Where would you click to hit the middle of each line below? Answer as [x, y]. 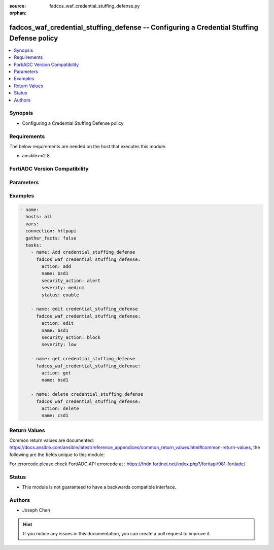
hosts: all [39, 217]
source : [18, 6]
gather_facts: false [51, 238]
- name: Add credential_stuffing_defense [83, 252]
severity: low [59, 345]
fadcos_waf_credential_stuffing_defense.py [95, 6]
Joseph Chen [36, 510]
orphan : [18, 13]
